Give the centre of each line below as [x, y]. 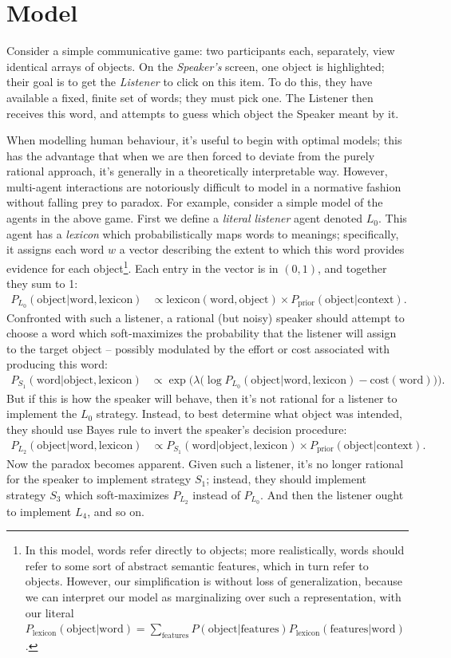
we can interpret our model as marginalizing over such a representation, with [213, 596]
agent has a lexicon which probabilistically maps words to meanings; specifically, [203, 233]
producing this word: [57, 364]
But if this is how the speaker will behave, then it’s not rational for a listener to [202, 398]
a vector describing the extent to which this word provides [262, 249]
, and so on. [116, 511]
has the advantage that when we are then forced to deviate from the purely [191, 155]
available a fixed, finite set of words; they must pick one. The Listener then [190, 97]
